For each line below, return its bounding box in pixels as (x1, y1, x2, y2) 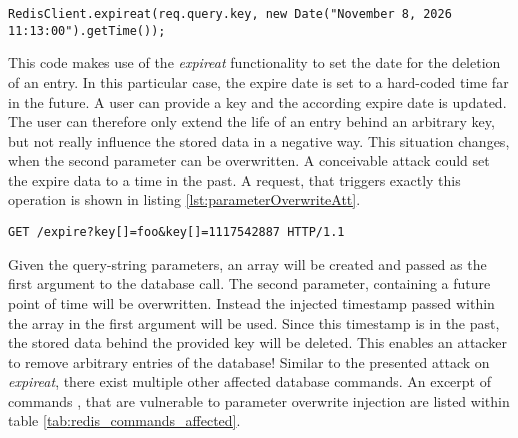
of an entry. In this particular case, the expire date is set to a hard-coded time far (8, 71, 509, 92)
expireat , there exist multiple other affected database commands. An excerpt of (8, 371, 491, 392)
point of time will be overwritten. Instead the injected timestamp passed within (8, 292, 495, 313)
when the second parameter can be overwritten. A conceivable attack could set (8, 150, 490, 171)
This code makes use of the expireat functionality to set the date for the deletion (8, 52, 501, 73)
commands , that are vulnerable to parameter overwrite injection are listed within (8, 390, 510, 411)
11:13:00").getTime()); (8, 23, 166, 38)
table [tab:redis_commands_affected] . (8, 410, 241, 431)
